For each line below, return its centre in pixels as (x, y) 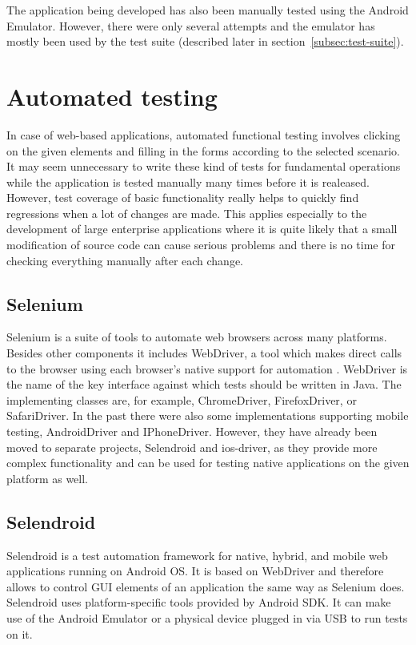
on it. (20, 633)
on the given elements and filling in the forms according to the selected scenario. (203, 150)
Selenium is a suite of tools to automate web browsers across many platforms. (197, 337)
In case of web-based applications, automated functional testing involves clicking (204, 134)
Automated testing (112, 96)
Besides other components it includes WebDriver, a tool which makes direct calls (204, 353)
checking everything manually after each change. (125, 260)
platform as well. (48, 478)
